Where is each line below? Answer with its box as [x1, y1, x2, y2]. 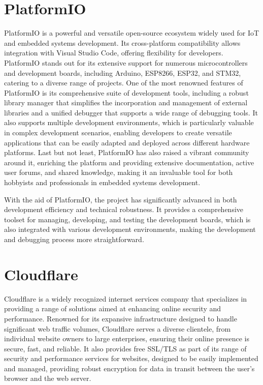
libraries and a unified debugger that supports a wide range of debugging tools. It [4, 107, 258, 117]
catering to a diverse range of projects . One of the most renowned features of [4, 77, 243, 88]
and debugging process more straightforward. [4, 234, 144, 244]
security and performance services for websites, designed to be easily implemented [4, 353, 258, 364]
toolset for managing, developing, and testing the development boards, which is [4, 214, 251, 224]
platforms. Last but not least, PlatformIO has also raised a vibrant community [4, 147, 249, 158]
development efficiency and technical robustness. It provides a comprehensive [4, 204, 244, 215]
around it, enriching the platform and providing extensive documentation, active [4, 157, 254, 167]
